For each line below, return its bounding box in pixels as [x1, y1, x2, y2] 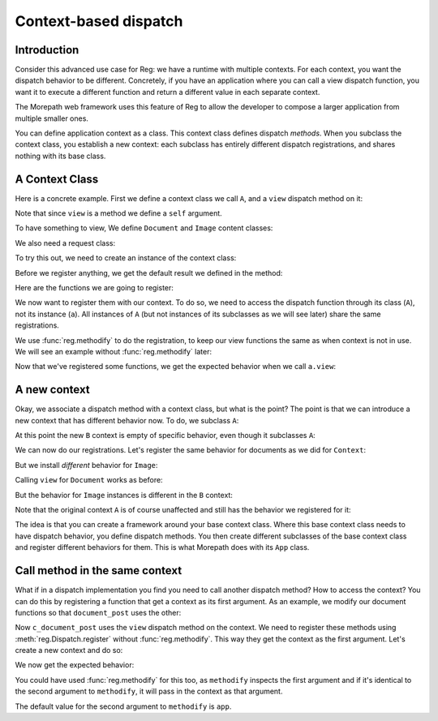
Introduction [15, 43, 79, 57]
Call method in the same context [15, 564, 182, 577]
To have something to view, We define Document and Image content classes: [15, 223, 273, 233]
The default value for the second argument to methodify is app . [15, 702, 232, 711]
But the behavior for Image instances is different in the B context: [15, 490, 233, 500]
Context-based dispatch [15, 12, 183, 30]
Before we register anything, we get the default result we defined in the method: [15, 268, 283, 277]
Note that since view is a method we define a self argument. [15, 208, 222, 218]
